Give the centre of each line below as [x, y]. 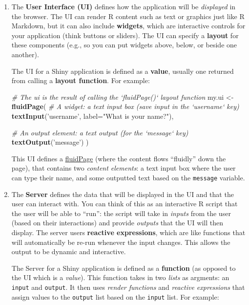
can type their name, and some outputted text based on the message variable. [128, 177]
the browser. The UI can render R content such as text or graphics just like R [128, 16]
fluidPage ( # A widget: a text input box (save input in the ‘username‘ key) [125, 106]
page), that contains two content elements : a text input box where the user [124, 168]
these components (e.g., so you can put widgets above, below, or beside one [124, 45]
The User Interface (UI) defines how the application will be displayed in [124, 6]
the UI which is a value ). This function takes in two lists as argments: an [120, 277]
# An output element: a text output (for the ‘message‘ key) [100, 132]
